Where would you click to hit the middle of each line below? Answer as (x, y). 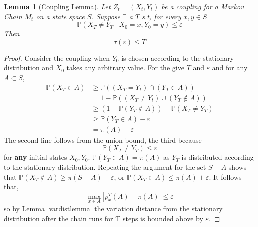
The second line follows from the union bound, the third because (103, 140)
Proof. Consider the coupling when (57, 58)
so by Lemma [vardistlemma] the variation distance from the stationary (113, 208)
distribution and (29, 68)
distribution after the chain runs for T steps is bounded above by (104, 218)
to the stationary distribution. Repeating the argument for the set (105, 167)
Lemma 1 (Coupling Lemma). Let (57, 6)
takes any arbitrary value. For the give (125, 68)
